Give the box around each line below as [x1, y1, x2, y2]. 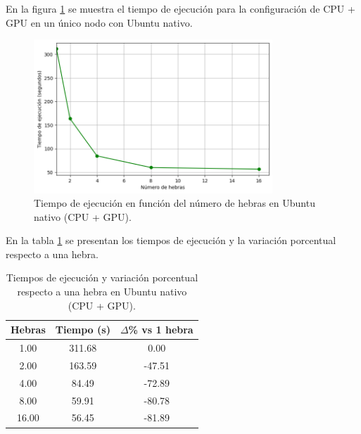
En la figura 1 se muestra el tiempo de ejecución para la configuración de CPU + [6, 1, 355, 15]
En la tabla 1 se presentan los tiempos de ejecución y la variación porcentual [6, 233, 336, 248]
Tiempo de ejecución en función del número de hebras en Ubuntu [34, 196, 315, 210]
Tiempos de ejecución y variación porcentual [6, 270, 198, 285]
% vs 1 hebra [128, 322, 194, 337]
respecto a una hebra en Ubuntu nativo [17, 284, 187, 299]
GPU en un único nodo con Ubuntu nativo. [6, 15, 193, 30]
